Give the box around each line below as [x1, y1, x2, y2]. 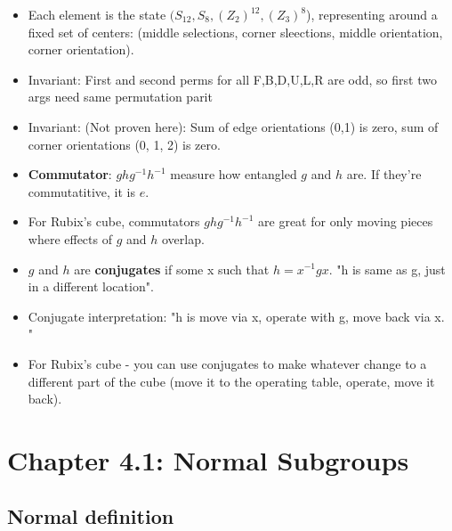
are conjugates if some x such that [74, 259, 270, 278]
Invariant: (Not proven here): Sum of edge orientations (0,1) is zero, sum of [28, 117, 439, 135]
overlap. [161, 229, 205, 248]
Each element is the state [28, 5, 166, 23]
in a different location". [28, 277, 154, 296]
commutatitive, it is [28, 182, 136, 200]
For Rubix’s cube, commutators [28, 212, 200, 231]
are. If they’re [346, 165, 422, 184]
